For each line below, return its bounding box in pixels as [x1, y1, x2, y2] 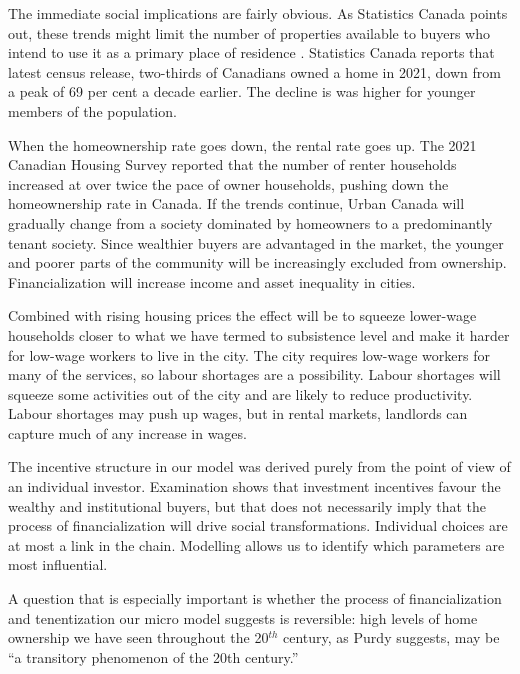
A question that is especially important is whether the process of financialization [8, 588, 502, 609]
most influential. [8, 554, 108, 575]
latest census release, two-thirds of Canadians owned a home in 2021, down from [8, 61, 501, 82]
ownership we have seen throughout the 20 [8, 627, 269, 648]
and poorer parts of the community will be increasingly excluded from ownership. [8, 252, 507, 273]
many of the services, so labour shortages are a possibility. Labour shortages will [8, 364, 501, 385]
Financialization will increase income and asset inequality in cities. [8, 271, 416, 292]
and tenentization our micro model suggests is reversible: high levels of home [8, 607, 478, 628]
